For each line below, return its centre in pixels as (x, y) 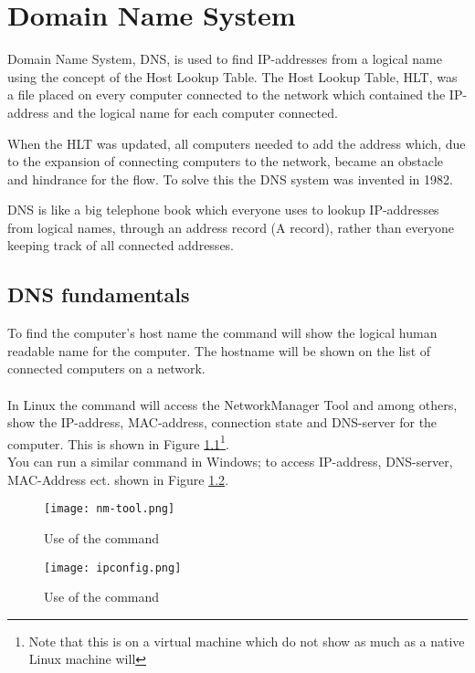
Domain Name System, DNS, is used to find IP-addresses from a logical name (225, 59)
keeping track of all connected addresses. (121, 245)
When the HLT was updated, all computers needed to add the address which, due (237, 143)
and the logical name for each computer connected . (195, 112)
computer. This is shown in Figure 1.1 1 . (118, 442)
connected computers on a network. (106, 368)
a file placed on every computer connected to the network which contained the (227, 95)
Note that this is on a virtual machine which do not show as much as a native (247, 641)
